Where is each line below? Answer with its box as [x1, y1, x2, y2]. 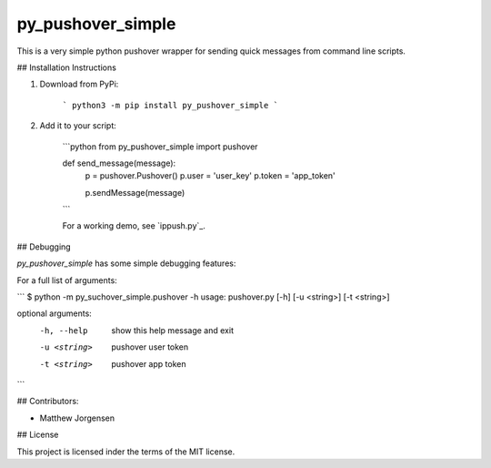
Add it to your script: [39, 120, 117, 131]
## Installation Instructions [16, 62, 117, 73]
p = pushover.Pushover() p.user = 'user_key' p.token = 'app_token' [85, 170, 336, 181]
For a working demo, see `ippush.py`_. [62, 220, 206, 231]
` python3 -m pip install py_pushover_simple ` [62, 100, 279, 110]
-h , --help [39, 325, 88, 336]
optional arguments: [16, 308, 93, 319]
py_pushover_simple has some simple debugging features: [16, 258, 236, 269]
